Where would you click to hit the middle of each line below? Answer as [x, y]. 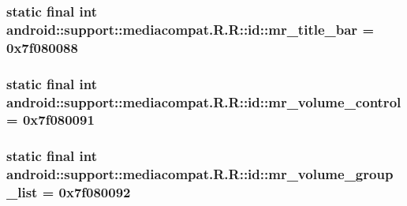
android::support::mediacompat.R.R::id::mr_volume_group [200, 174]
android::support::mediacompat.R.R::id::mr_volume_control [204, 101]
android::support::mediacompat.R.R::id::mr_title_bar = [190, 29]
